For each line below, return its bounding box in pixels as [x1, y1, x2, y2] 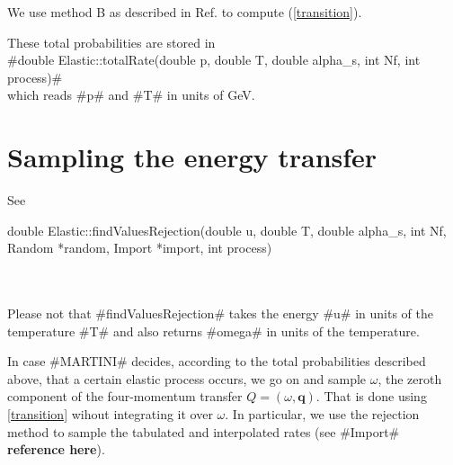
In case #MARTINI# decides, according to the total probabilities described [7, 352, 426, 371]
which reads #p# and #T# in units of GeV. [7, 85, 255, 104]
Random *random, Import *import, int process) [7, 238, 272, 257]
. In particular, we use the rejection [225, 405, 420, 424]
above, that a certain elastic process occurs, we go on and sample [7, 369, 367, 388]
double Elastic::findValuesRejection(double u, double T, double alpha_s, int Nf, [7, 220, 447, 239]
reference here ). [7, 440, 105, 459]
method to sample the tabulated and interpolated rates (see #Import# [7, 422, 400, 441]
